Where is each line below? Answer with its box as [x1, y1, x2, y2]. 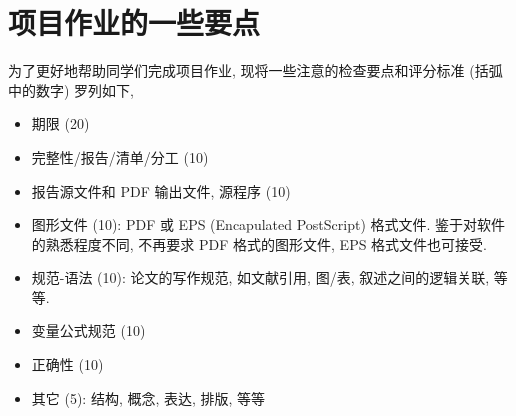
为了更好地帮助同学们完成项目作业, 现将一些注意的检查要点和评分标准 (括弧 [8, 60, 503, 81]
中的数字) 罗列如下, [8, 79, 134, 100]
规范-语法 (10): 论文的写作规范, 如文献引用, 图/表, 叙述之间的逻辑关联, [31, 267, 490, 288]
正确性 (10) [31, 354, 104, 375]
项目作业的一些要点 [8, 2, 261, 43]
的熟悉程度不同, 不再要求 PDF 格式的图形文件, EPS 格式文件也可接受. [31, 233, 488, 254]
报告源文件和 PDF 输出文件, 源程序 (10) [31, 180, 291, 201]
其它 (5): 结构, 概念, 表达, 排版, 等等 [31, 387, 266, 408]
